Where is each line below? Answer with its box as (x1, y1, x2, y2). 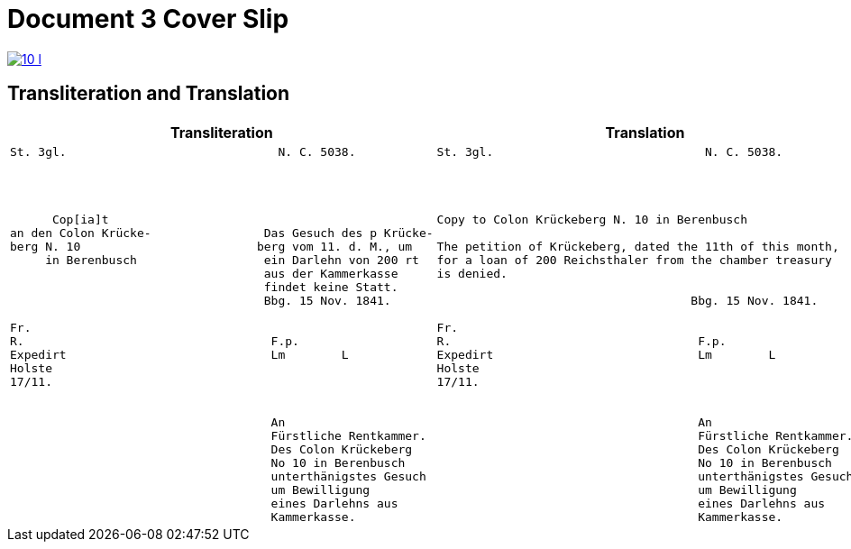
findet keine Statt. (263, 279, 398, 294)
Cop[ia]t (51, 212, 109, 226)
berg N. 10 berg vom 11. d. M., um (10, 239, 413, 253)
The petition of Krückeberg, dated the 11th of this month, (436, 239, 839, 253)
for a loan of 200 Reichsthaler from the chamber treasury (436, 252, 832, 267)
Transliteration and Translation (7, 82, 290, 105)
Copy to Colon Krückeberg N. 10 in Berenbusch (436, 212, 747, 226)
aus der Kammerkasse (263, 266, 398, 280)
